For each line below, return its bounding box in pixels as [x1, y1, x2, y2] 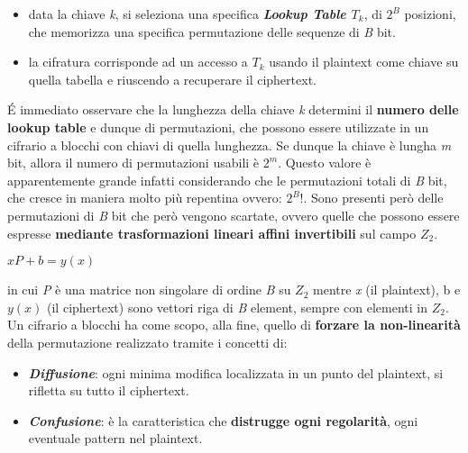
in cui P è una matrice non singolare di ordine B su [7, 280, 291, 299]
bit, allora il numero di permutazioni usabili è [7, 153, 260, 172]
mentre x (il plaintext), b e [313, 280, 461, 299]
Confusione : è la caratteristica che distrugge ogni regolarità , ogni [28, 411, 418, 430]
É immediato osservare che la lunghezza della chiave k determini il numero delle [7, 100, 459, 119]
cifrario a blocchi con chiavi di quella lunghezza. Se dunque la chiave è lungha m [7, 135, 452, 154]
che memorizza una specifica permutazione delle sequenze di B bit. [28, 22, 396, 41]
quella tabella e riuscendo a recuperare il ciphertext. [28, 69, 317, 88]
